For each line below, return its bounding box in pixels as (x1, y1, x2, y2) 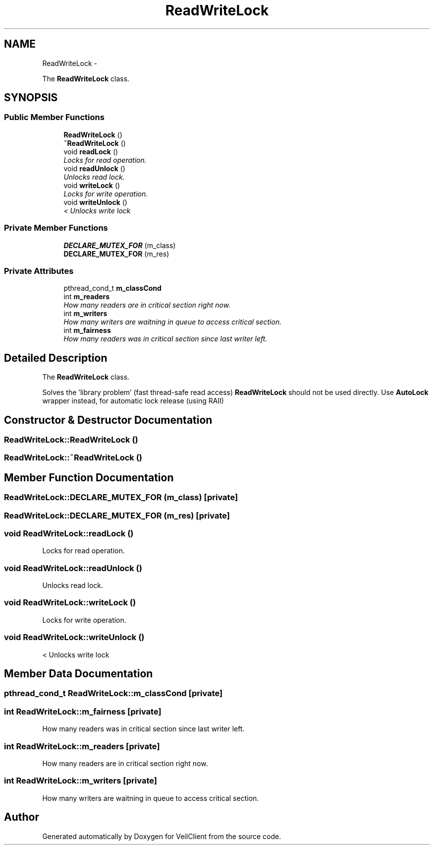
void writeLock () (63, 181, 120, 190)
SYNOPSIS (4, 91, 58, 104)
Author (4, 811, 39, 824)
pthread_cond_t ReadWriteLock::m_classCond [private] (4, 688, 223, 699)
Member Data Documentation (4, 667, 153, 680)
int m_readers (63, 292, 110, 301)
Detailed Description (4, 351, 108, 364)
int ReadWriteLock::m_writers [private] (4, 776, 157, 786)
